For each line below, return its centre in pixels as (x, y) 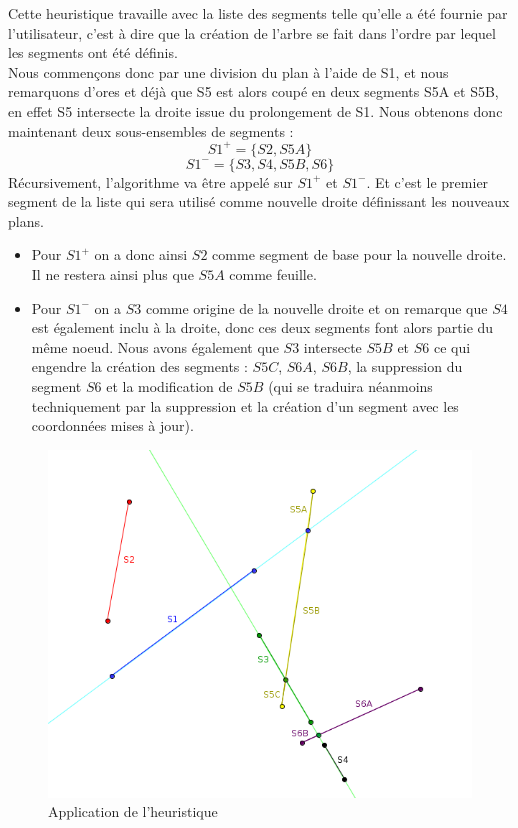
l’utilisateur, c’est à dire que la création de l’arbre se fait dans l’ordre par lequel (252, 32)
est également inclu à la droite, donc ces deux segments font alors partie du (262, 327)
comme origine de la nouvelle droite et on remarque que (316, 307)
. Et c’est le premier (427, 181)
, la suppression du (405, 366)
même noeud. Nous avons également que (155, 346)
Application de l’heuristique (133, 811)
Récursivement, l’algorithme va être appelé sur (150, 181)
